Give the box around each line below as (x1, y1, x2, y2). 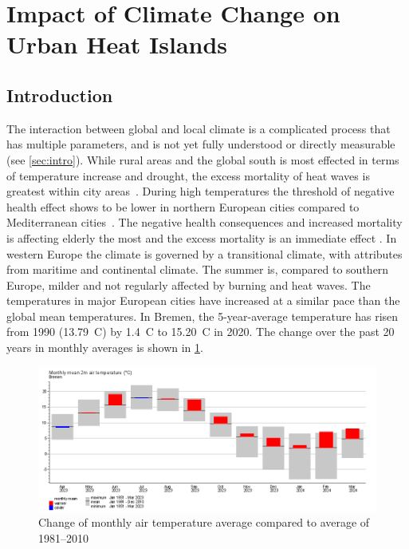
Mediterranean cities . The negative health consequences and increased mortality (6, 214, 403, 231)
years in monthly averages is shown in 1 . (6, 339, 203, 356)
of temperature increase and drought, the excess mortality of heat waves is (6, 167, 370, 184)
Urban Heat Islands (6, 28, 228, 61)
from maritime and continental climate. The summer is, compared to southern (6, 261, 389, 278)
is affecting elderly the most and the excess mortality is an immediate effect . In (6, 229, 397, 246)
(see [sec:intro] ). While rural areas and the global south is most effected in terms (6, 151, 399, 168)
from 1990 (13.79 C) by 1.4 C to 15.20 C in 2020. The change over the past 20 (6, 323, 395, 340)
